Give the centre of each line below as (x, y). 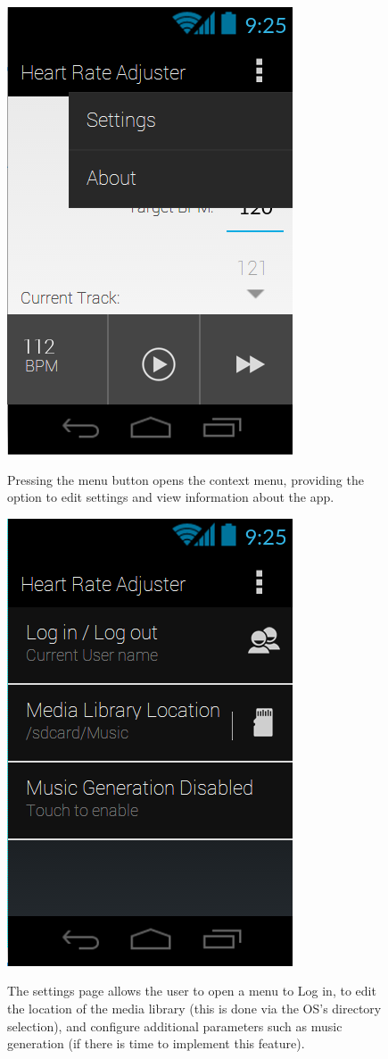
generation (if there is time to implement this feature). (156, 1043)
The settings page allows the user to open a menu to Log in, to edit (192, 991)
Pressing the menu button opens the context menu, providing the (186, 479)
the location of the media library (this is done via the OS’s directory (194, 1008)
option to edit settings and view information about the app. (171, 497)
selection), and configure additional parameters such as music (175, 1026)
